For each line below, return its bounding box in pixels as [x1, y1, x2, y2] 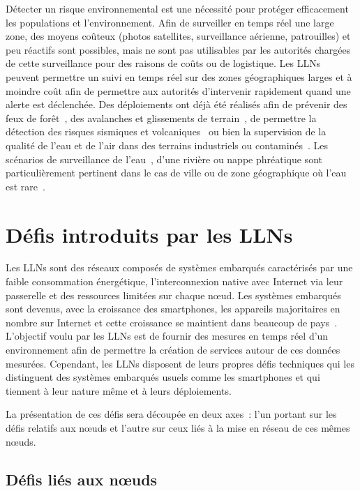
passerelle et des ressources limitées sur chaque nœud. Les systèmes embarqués [6, 287, 341, 302]
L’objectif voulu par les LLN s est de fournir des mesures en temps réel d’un [6, 328, 329, 343]
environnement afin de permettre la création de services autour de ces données [6, 342, 340, 356]
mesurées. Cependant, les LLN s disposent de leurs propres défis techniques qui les [6, 356, 354, 370]
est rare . [6, 179, 45, 193]
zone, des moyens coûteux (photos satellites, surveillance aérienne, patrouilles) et [6, 29, 351, 43]
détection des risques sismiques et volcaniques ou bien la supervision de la [6, 124, 327, 139]
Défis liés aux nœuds [6, 468, 158, 490]
